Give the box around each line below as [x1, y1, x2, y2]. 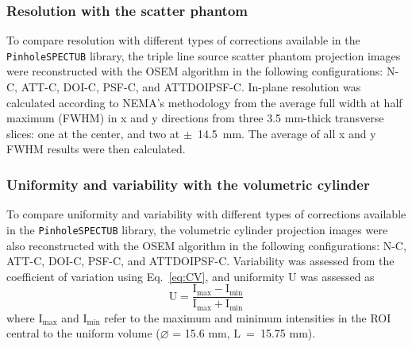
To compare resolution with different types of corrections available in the [6, 32, 360, 48]
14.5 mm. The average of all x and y [197, 125, 376, 141]
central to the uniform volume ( [6, 325, 160, 341]
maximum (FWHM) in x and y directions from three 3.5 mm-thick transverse [6, 110, 384, 126]
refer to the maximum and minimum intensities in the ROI [104, 309, 391, 326]
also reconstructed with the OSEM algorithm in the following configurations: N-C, [6, 237, 406, 253]
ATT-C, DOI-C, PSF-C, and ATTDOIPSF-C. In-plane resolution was [21, 79, 361, 95]
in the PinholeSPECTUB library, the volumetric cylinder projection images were [6, 221, 388, 237]
